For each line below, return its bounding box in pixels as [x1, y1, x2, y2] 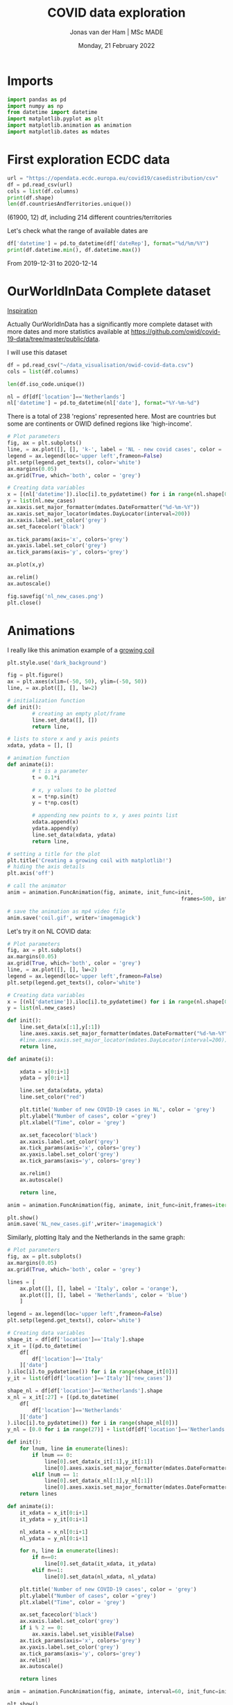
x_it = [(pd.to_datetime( [7, 1342, 82, 1350]
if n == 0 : [32, 1554, 58, 1561]
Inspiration [7, 306, 38, 314]
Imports [7, 73, 53, 88]
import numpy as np [7, 102, 64, 109]
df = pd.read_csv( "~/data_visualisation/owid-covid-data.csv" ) [7, 362, 194, 369]
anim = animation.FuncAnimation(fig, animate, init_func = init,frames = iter [7, 1202, 228, 1209]
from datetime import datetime [7, 109, 98, 116]
